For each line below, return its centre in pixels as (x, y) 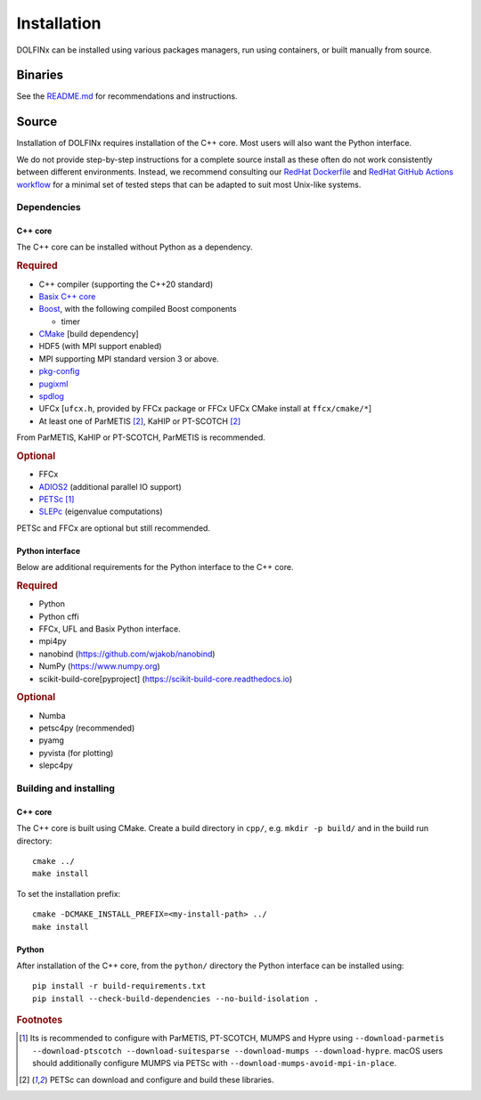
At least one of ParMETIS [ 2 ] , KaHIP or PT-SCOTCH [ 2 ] (140, 421)
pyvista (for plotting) (76, 753)
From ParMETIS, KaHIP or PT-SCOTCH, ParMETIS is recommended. (141, 437)
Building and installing (66, 788)
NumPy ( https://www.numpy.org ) (99, 666)
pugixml (53, 384)
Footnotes (40, 1020)
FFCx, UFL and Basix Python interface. (110, 629)
